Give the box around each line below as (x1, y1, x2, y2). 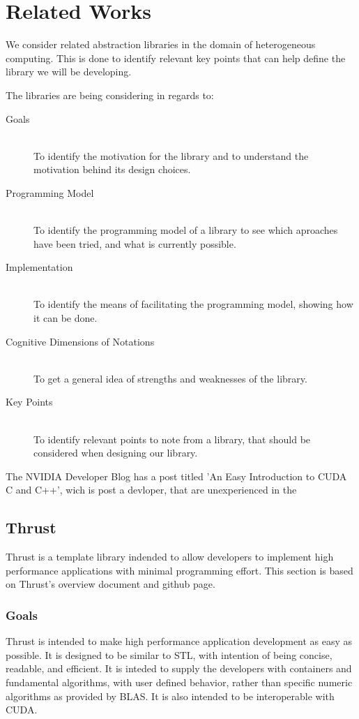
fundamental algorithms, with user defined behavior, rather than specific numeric (6, 674, 353, 689)
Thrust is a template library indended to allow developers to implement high (6, 549, 334, 564)
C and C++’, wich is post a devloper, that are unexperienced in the (6, 482, 297, 497)
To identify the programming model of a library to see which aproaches (33, 223, 338, 237)
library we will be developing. (6, 64, 132, 79)
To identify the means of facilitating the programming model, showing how (33, 297, 353, 311)
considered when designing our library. (33, 445, 198, 460)
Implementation (6, 260, 73, 274)
